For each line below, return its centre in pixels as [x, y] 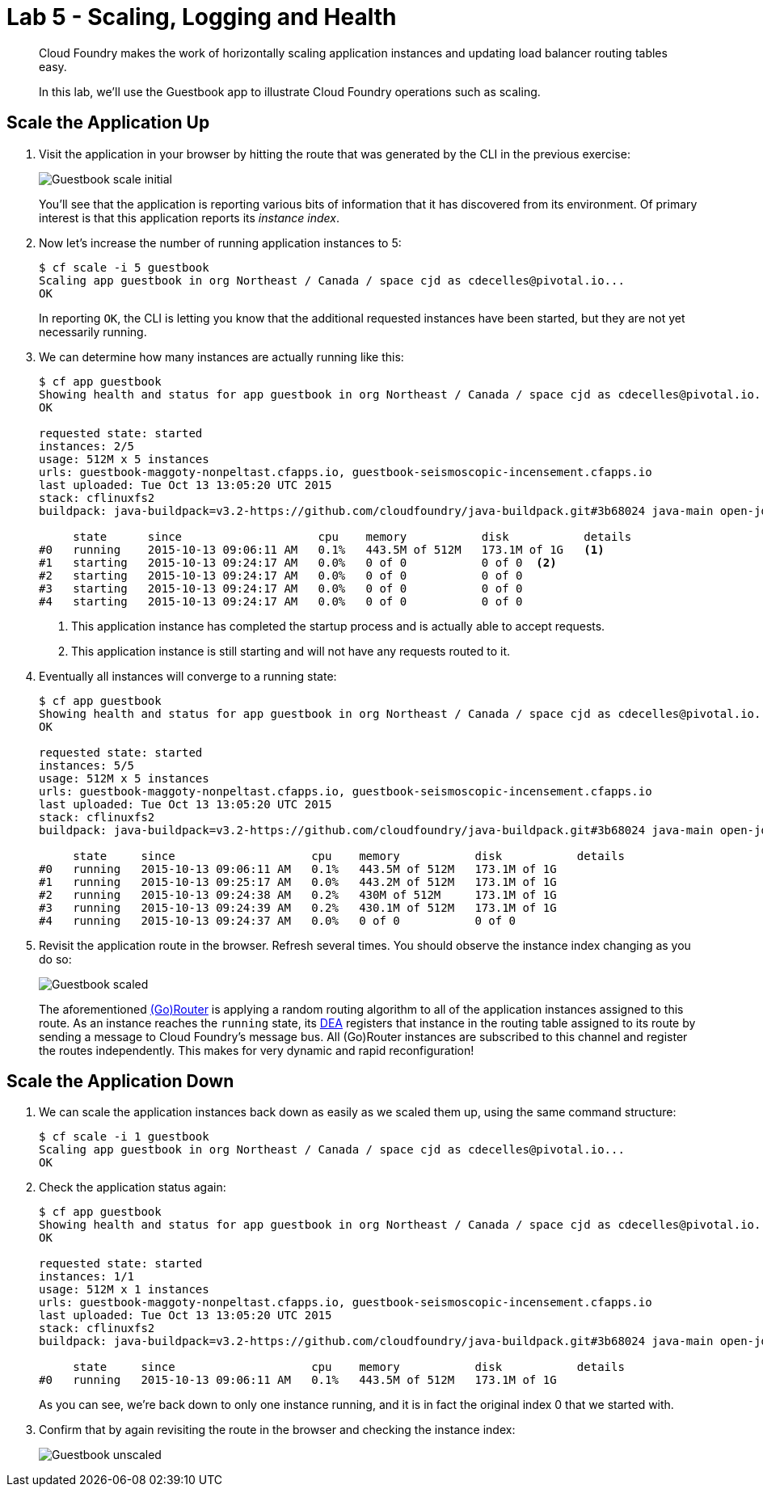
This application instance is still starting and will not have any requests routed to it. [291, 651]
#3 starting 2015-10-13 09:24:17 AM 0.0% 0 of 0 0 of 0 [281, 588]
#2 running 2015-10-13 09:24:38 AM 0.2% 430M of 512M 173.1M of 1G [298, 894]
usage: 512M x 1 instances [124, 1290]
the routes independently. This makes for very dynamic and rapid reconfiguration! [257, 1050]
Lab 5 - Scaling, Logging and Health [202, 17]
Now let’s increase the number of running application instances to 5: [220, 243]
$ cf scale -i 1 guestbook [124, 1137]
